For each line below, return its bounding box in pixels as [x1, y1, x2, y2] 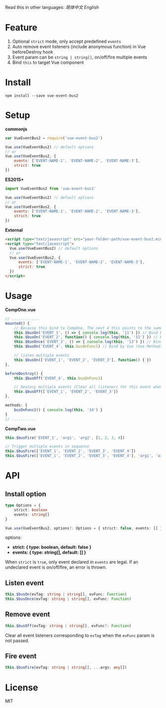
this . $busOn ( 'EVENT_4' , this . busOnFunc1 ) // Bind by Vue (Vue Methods [14, 344, 163, 349]
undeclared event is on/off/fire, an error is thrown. [5, 564, 107, 570]
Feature [5, 22, 38, 33]
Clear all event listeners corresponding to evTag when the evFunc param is [5, 632, 155, 638]
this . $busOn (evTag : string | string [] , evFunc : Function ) [5, 592, 127, 597]
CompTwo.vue [5, 425, 36, 431]
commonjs [5, 126, 28, 132]
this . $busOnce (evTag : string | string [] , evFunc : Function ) [5, 596, 132, 601]
